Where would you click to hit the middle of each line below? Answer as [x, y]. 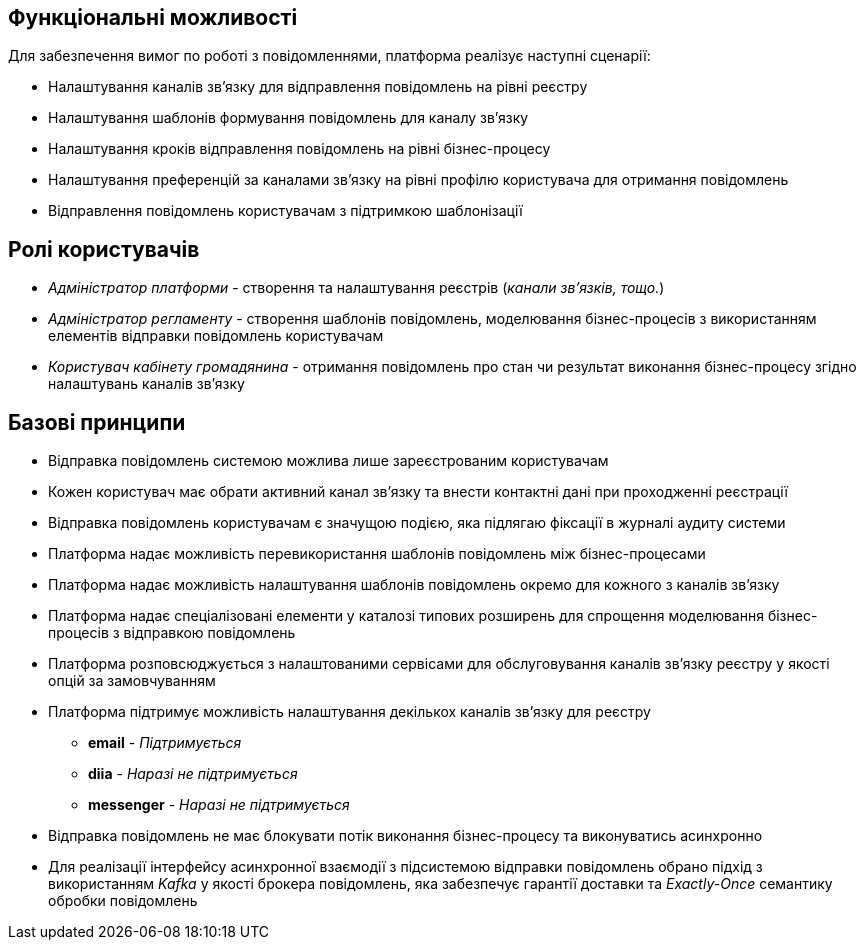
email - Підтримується [165, 743]
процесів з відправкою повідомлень [172, 633]
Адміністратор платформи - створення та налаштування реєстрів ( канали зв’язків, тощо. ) [356, 288]
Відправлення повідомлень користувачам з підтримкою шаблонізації [285, 211]
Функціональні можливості [153, 17]
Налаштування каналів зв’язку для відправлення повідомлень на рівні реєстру [318, 87]
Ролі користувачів [104, 249]
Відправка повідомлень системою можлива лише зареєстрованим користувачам [328, 461]
